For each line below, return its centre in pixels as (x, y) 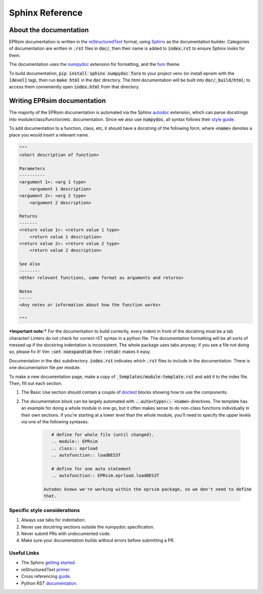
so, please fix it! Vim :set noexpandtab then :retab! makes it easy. (80, 352)
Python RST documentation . (49, 583)
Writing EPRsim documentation (57, 101)
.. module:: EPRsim (75, 442)
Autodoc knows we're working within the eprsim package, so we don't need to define (148, 489)
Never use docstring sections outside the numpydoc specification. (88, 527)
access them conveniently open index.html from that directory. (74, 87)
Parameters (32, 168)
